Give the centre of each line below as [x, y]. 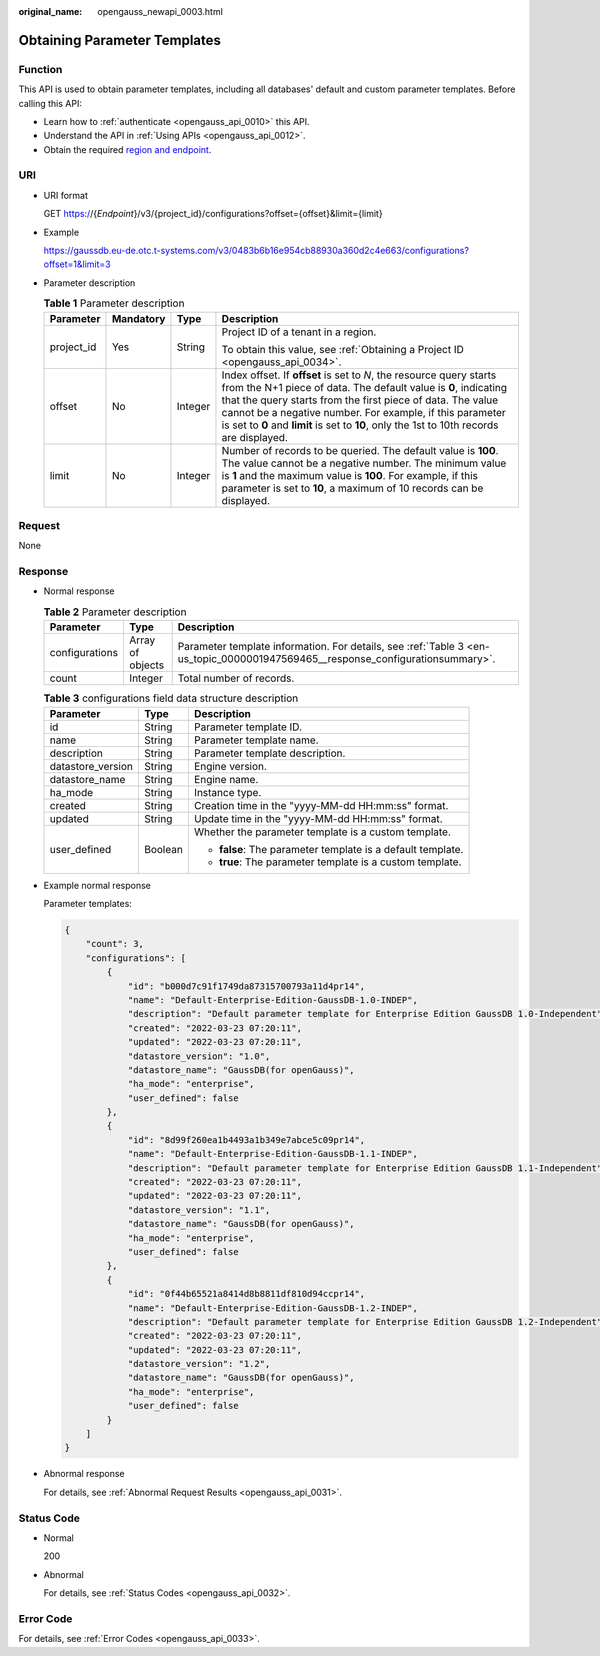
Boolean [163, 849]
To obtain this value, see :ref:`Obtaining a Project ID [342, 349]
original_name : [50, 11]
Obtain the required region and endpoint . [127, 149]
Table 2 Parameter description [115, 612]
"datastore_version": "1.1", [199, 1209]
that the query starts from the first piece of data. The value [360, 400]
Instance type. [227, 792]
